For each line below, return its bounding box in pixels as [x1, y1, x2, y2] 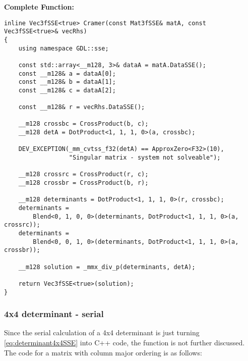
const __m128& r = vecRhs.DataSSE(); [18, 104, 145, 111]
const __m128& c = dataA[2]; [18, 86, 116, 94]
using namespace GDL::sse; [18, 44, 109, 52]
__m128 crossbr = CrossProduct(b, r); [18, 179, 149, 187]
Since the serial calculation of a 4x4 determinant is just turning [4, 327, 200, 338]
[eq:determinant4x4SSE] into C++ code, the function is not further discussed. [4, 337, 245, 348]
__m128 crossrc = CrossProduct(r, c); [18, 171, 149, 178]
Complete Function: [4, 2, 74, 12]
